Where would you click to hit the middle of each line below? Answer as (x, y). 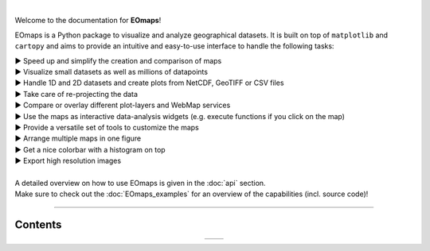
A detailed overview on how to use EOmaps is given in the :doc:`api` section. (140, 183)
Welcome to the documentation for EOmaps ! (88, 21)
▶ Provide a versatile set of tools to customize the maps (107, 127)
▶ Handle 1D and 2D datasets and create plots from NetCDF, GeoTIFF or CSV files (149, 83)
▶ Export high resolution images (68, 161)
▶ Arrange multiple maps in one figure (78, 138)
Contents (38, 225)
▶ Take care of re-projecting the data (76, 94)
